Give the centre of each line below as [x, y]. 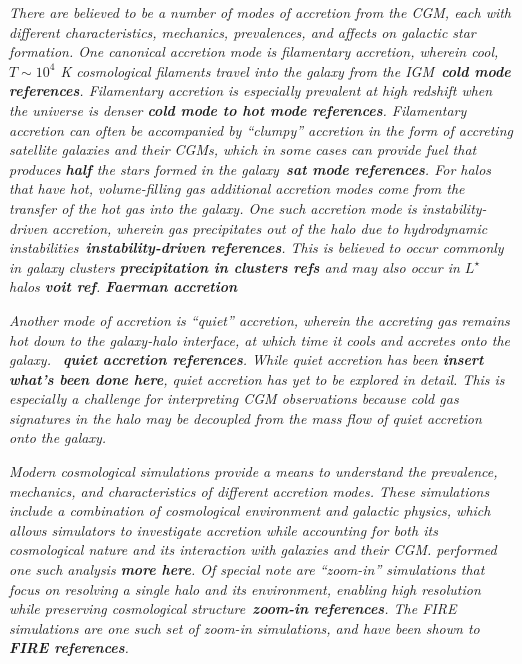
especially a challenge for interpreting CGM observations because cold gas [234, 398]
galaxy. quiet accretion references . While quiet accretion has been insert [246, 359]
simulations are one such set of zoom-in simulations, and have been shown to [244, 627]
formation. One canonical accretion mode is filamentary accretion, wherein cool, [254, 51]
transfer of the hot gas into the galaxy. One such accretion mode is [213, 207]
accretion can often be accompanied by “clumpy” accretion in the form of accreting [261, 129]
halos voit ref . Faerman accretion [123, 286]
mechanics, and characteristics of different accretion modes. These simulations [249, 490]
